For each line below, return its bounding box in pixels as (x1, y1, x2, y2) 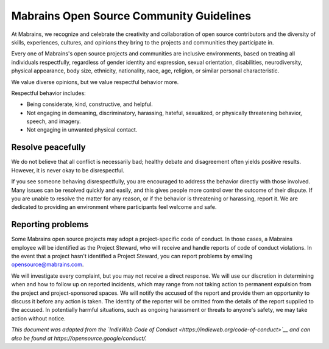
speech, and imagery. (26, 118, 82, 125)
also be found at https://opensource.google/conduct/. (11, 334, 147, 342)
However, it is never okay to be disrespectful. (11, 166, 125, 174)
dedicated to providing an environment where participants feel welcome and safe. (11, 203, 217, 211)
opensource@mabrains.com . (11, 261, 84, 268)
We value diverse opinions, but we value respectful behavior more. (11, 78, 179, 85)
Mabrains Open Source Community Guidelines (11, 9, 252, 23)
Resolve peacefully (11, 142, 86, 152)
